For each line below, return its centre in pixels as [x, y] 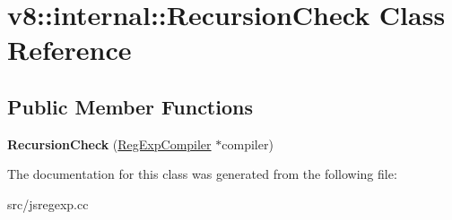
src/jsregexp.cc [48, 203]
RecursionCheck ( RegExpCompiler [109, 144]
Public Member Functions [130, 106]
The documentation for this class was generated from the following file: [202, 174]
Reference [70, 50]
